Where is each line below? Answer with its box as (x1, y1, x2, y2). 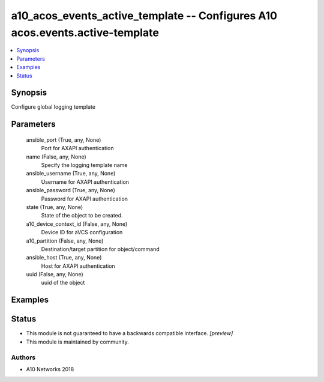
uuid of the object (41, 279, 85, 286)
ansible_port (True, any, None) (26, 136, 101, 144)
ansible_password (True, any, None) (26, 187, 115, 194)
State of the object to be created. (41, 212, 123, 219)
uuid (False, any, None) (26, 271, 83, 278)
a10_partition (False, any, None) (26, 237, 104, 244)
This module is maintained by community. (26, 338, 129, 345)
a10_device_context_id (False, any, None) (26, 220, 128, 228)
